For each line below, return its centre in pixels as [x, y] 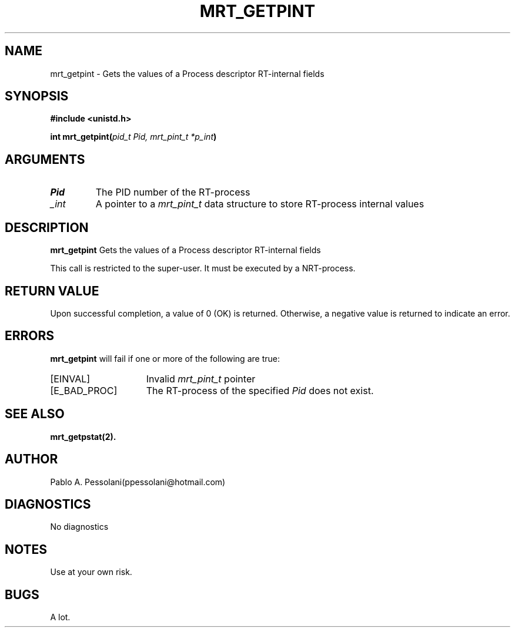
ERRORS [30, 336]
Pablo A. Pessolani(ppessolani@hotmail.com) [138, 482]
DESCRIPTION [47, 227]
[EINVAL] [70, 379]
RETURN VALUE [52, 291]
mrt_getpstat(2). [83, 436]
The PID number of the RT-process [173, 192]
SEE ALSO [35, 414]
